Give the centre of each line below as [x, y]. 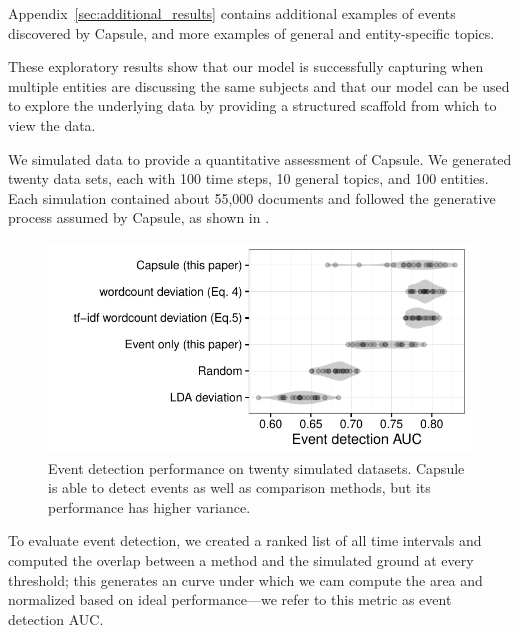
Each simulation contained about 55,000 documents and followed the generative [252, 197]
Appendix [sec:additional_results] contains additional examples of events [232, 13]
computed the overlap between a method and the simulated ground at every [241, 559]
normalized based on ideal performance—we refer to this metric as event [230, 599]
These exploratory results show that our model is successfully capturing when [246, 66]
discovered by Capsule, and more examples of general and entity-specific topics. [251, 32]
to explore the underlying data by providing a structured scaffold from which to [252, 105]
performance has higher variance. [149, 506]
